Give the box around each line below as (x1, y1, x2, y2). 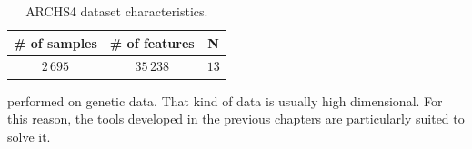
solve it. (7, 126, 51, 145)
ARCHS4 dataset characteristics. (25, 2, 208, 20)
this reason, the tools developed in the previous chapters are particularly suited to (7, 109, 465, 128)
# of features (109, 33, 195, 52)
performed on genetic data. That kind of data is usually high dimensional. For (7, 91, 443, 110)
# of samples (14, 33, 97, 52)
